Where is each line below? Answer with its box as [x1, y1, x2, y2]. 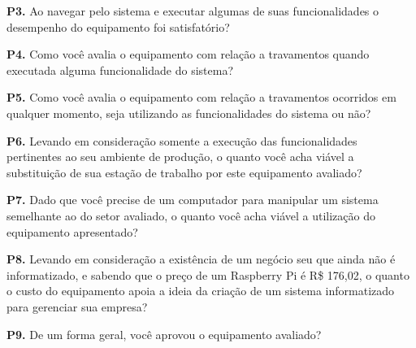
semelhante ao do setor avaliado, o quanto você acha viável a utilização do [6, 207, 375, 224]
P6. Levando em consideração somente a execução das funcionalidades [6, 132, 357, 149]
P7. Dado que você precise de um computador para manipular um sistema [6, 191, 379, 208]
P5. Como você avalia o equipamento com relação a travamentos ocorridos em [6, 89, 396, 106]
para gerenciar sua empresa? [6, 298, 148, 315]
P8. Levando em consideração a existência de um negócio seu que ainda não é [6, 250, 396, 268]
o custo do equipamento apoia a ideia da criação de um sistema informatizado [6, 282, 395, 299]
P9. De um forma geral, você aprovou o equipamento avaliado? [6, 325, 322, 342]
